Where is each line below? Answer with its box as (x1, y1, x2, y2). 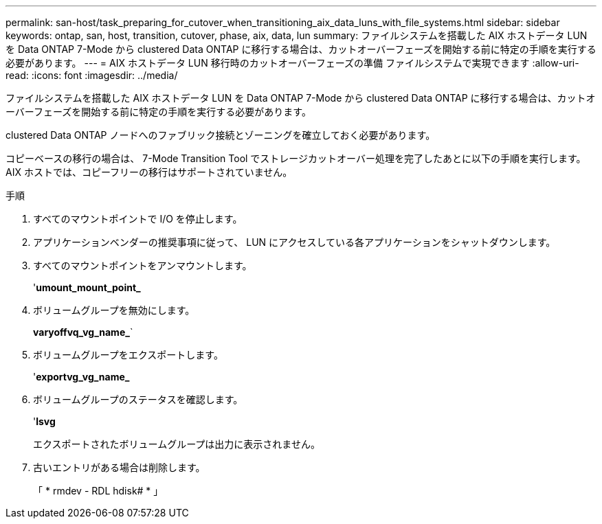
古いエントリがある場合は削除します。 (33, 462, 205, 473)
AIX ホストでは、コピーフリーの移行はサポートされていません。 (5, 166, 293, 178)
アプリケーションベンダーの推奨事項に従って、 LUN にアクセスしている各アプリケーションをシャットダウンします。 (33, 236, 556, 248)
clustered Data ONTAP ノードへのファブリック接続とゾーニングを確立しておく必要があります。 (5, 129, 436, 141)
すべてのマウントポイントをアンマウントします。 (33, 260, 252, 271)
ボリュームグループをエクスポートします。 (33, 349, 223, 361)
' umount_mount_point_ (33, 282, 141, 293)
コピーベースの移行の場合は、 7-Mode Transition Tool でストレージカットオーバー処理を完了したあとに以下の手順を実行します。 (5, 152, 586, 164)
